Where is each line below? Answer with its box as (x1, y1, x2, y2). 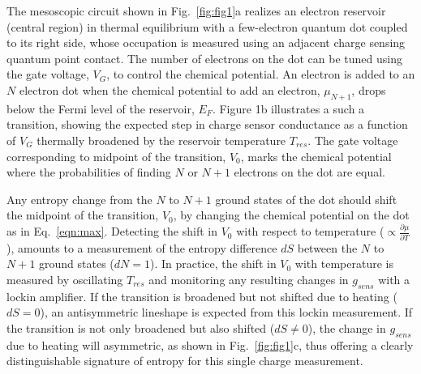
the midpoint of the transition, (6, 206, 159, 223)
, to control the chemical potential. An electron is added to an (106, 66, 415, 83)
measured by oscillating (6, 270, 123, 287)
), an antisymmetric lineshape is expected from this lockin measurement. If (40, 304, 413, 321)
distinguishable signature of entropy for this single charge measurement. (6, 352, 363, 369)
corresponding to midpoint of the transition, (6, 147, 226, 164)
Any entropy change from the (6, 190, 153, 207)
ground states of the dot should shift (215, 190, 397, 207)
